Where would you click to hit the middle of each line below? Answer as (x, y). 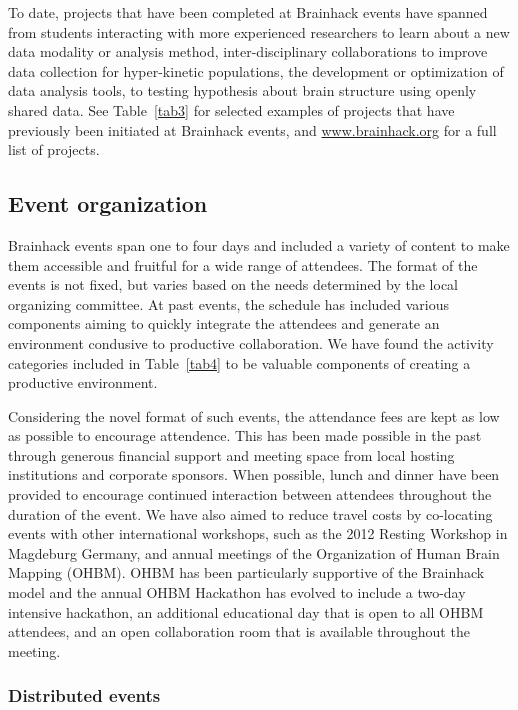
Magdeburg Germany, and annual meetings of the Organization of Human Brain (254, 552)
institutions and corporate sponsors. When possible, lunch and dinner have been (254, 474)
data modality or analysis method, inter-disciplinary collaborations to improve (248, 51)
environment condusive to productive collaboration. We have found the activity (251, 342)
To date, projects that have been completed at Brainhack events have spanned (248, 12)
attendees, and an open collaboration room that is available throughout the (239, 631)
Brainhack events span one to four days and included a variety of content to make (259, 244)
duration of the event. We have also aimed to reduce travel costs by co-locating (250, 513)
